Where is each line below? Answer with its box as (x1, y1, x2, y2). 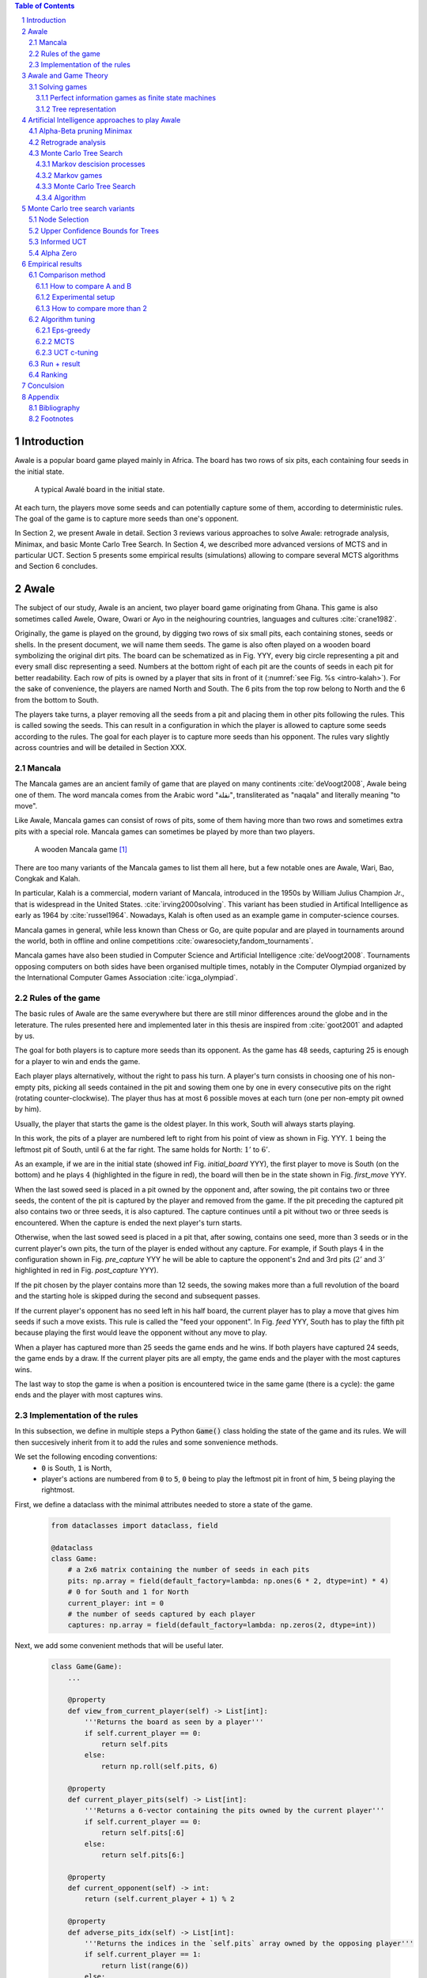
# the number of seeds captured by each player (67, 1609, 256, 1618)
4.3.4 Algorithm (36, 192, 86, 202)
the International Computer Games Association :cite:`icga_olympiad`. (14, 973, 239, 983)
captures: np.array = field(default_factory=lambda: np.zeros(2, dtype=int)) (67, 1620, 377, 1630)
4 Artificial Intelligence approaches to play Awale (21, 115, 181, 124)
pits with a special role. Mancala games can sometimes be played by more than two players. (14, 827, 316, 836)
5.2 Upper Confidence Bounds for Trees (28, 225, 160, 235)
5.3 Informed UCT (28, 237, 87, 247)
